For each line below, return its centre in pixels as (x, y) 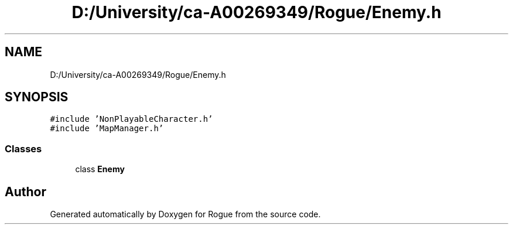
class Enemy (100, 169)
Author (25, 192)
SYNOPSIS (37, 97)
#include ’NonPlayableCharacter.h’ (131, 119)
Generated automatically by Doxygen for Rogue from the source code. (185, 214)
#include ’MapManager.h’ (107, 129)
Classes (23, 148)
